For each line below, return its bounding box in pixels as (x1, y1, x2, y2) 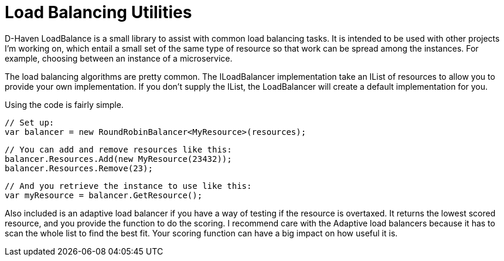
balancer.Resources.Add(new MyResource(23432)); (5, 154, 232, 164)
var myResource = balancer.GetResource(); (5, 190, 203, 200)
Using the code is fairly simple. (5, 99, 124, 110)
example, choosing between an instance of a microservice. (5, 53, 233, 63)
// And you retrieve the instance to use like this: (5, 181, 252, 191)
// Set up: (5, 117, 55, 127)
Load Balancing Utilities (5, 2, 192, 22)
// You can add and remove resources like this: (5, 144, 232, 154)
